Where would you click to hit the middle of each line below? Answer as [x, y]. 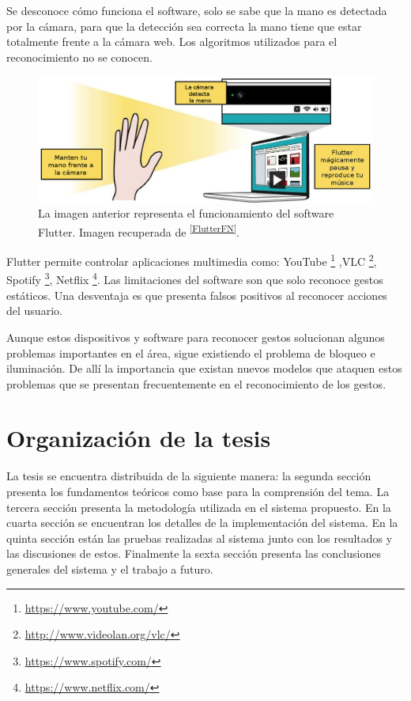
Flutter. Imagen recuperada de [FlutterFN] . [139, 230]
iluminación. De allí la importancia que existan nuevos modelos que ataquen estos [204, 368]
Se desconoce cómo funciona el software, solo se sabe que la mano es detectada [197, 10]
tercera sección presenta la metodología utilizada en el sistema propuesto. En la [199, 507]
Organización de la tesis [139, 438]
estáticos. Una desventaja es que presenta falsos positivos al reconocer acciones [197, 295]
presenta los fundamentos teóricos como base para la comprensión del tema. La [198, 491]
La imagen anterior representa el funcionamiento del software [186, 213]
